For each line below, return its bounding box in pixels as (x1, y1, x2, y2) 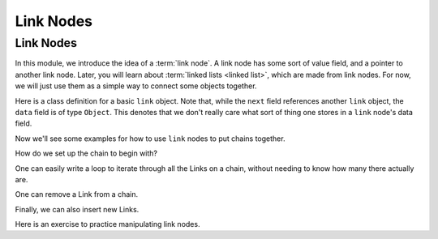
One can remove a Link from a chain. (15, 190, 139, 199)
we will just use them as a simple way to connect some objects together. (15, 81, 257, 91)
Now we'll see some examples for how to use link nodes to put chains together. (15, 134, 286, 143)
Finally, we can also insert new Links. (15, 204, 140, 214)
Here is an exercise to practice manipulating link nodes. (15, 220, 200, 229)
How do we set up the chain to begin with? (15, 148, 158, 158)
